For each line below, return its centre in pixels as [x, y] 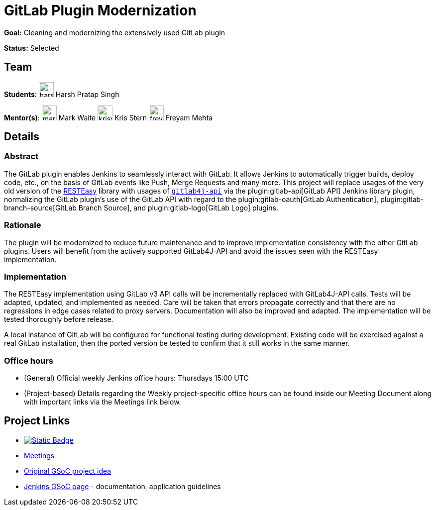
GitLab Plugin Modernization [100, 10]
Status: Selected [32, 48]
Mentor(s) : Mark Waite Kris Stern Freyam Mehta [109, 117]
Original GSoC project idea [68, 471]
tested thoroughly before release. [59, 319]
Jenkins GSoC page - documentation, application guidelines [122, 486]
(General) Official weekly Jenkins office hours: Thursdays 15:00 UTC [136, 378]
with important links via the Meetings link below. [103, 402]
